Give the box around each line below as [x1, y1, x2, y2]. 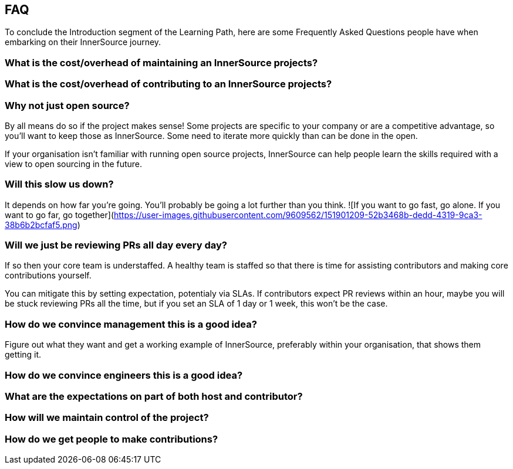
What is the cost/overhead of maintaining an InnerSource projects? [5, 56, 318, 69]
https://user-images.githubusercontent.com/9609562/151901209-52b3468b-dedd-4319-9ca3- [114, 209, 482, 220]
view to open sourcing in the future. [5, 158, 143, 169]
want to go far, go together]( [5, 209, 114, 220]
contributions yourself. [5, 270, 92, 281]
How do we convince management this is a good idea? [5, 318, 257, 330]
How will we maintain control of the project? [5, 412, 209, 424]
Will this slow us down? [5, 178, 114, 191]
